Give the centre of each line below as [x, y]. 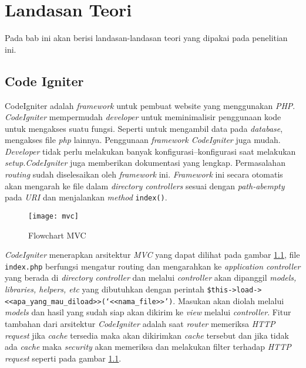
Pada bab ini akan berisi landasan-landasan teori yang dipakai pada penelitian [146, 38]
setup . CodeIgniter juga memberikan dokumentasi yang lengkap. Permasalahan [145, 163]
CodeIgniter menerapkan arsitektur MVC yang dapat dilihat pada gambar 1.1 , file [152, 255]
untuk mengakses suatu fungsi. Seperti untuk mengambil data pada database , [144, 128]
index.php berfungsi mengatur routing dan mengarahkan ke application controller [153, 266]
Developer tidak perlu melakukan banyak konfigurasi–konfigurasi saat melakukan [150, 151]
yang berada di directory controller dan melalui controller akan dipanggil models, [151, 277]
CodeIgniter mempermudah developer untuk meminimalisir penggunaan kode [143, 117]
